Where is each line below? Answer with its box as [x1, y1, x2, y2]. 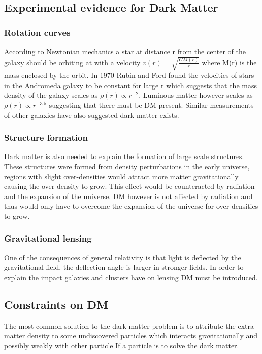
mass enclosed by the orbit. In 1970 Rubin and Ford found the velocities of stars [4, 70, 254, 81]
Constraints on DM [4, 296, 108, 312]
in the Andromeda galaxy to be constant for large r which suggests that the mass [4, 80, 257, 90]
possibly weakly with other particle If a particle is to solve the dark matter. [4, 340, 239, 350]
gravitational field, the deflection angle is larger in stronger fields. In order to [4, 262, 244, 272]
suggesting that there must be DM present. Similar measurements [49, 99, 254, 110]
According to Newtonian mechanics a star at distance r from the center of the [4, 46, 246, 56]
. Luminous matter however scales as [139, 90, 253, 100]
